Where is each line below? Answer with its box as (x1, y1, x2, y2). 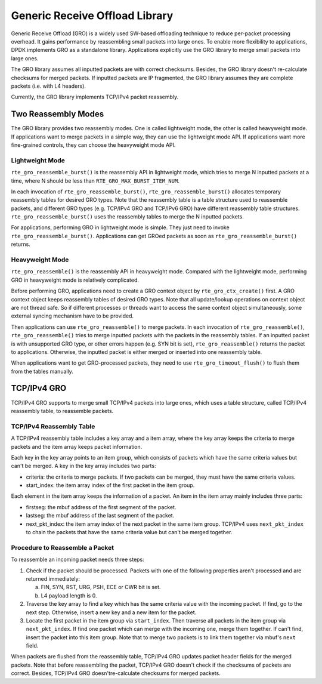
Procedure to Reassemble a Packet (11, 543, 114, 551)
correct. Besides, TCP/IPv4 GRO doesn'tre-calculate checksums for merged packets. (11, 670, 221, 677)
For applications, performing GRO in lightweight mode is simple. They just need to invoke (11, 224, 230, 231)
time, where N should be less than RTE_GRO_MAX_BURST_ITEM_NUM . (11, 177, 180, 184)
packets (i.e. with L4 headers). (11, 82, 86, 90)
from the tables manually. (11, 368, 74, 375)
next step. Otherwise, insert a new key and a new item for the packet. (26, 609, 197, 616)
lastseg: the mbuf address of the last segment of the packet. (26, 512, 175, 519)
